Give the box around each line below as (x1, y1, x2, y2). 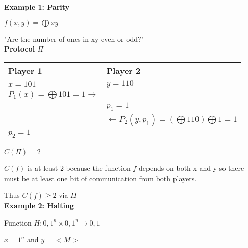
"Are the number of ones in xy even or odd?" (4, 33, 144, 44)
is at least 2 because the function (28, 163, 131, 173)
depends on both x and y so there (138, 163, 244, 173)
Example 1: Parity (4, 2, 70, 12)
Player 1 (8, 64, 42, 77)
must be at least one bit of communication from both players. (4, 172, 197, 183)
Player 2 (106, 64, 141, 77)
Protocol (4, 43, 35, 54)
